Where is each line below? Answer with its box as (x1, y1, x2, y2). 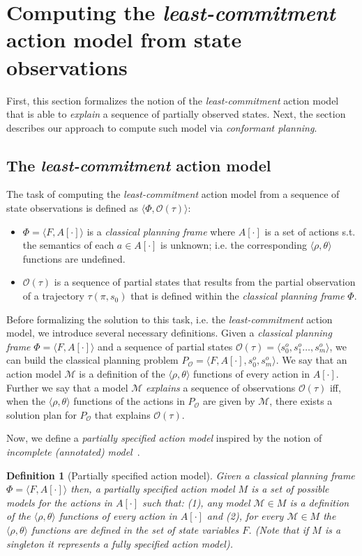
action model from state (6, 25, 242, 54)
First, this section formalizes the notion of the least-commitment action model (6, 93, 339, 107)
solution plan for (6, 407, 77, 422)
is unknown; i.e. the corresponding (160, 238, 307, 252)
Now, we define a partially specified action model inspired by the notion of (6, 431, 322, 445)
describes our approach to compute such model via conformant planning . (6, 120, 317, 134)
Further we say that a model (6, 380, 128, 394)
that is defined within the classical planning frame (130, 288, 345, 303)
